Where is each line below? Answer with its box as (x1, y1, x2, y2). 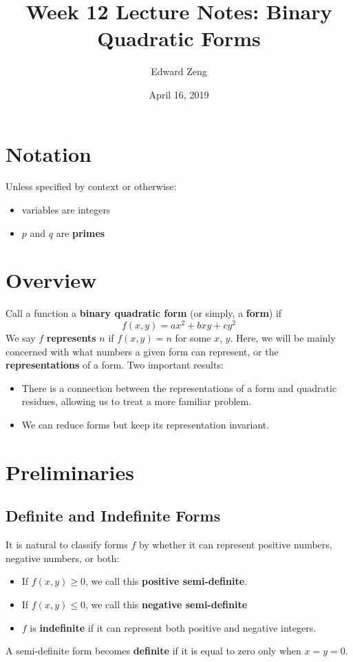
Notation (6, 139, 92, 167)
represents (46, 331, 96, 345)
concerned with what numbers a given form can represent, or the (6, 344, 279, 358)
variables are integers (21, 203, 111, 217)
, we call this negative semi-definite (85, 597, 248, 611)
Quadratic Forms (97, 24, 261, 52)
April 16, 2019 (149, 87, 209, 101)
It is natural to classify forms (6, 537, 128, 552)
